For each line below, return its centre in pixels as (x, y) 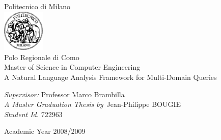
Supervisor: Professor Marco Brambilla (64, 94)
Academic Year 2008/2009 (45, 131)
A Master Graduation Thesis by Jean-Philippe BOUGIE (93, 104)
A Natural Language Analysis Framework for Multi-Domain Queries (110, 77)
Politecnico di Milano (37, 6)
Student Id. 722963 (33, 114)
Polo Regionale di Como (42, 57)
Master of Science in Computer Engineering (72, 67)
